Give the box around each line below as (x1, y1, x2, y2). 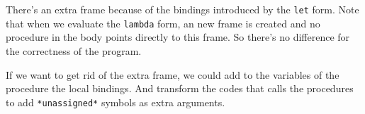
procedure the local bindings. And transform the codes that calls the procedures (6, 81, 354, 96)
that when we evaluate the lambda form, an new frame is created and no (6, 15, 320, 30)
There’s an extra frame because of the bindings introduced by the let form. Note (6, 2, 359, 16)
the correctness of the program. (6, 43, 142, 58)
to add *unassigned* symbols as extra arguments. (6, 94, 225, 109)
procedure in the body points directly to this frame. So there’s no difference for (6, 30, 350, 44)
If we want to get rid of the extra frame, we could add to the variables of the (6, 67, 339, 82)
